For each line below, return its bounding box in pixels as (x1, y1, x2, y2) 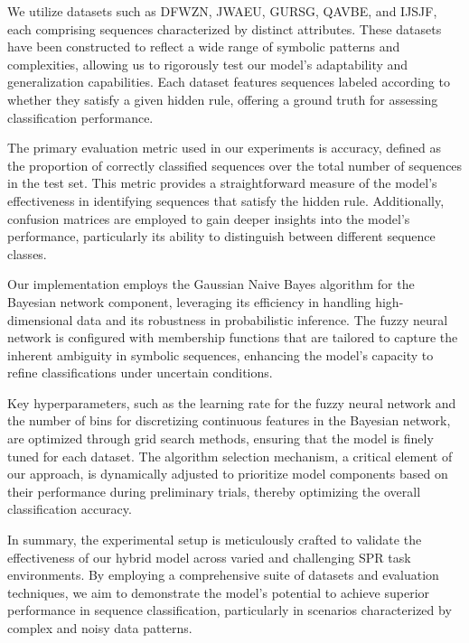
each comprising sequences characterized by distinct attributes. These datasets (7, 19, 442, 38)
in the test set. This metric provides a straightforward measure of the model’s (7, 173, 437, 192)
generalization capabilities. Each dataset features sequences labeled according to (7, 72, 450, 91)
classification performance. (7, 107, 154, 126)
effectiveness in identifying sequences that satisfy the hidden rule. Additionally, (7, 191, 445, 210)
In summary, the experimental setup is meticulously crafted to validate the (7, 530, 422, 549)
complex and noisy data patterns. (7, 619, 192, 637)
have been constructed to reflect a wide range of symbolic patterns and (7, 37, 400, 56)
